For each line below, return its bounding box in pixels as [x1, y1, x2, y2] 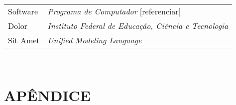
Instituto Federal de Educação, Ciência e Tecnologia [47, 20, 229, 31]
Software [8, 5, 38, 17]
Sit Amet [8, 34, 40, 46]
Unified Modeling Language [47, 34, 142, 46]
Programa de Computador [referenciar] [47, 5, 181, 17]
